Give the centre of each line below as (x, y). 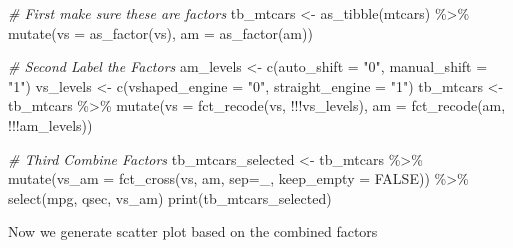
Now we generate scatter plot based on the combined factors (193, 231)
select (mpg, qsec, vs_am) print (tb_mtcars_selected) (170, 197)
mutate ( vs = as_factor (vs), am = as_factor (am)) (160, 32)
